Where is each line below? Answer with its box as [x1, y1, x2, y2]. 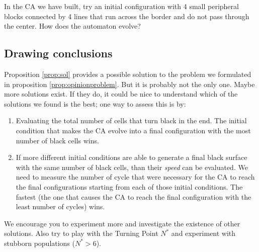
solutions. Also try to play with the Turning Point [4, 228, 158, 238]
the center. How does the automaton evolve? [4, 21, 141, 31]
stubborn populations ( [4, 237, 75, 248]
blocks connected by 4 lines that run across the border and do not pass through [4, 11, 249, 21]
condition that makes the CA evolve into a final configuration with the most [16, 125, 251, 135]
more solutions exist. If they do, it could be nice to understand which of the [4, 89, 238, 99]
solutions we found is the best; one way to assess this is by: [4, 98, 186, 109]
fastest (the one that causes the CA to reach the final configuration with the [16, 191, 251, 202]
